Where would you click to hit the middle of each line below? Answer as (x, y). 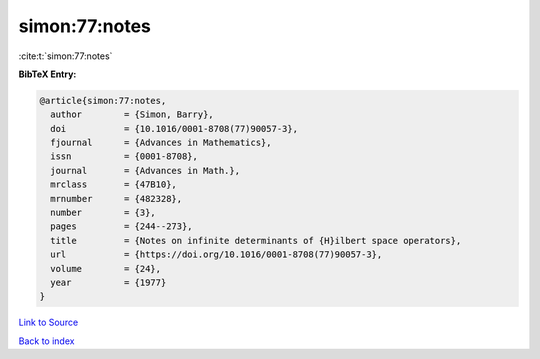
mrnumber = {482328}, (116, 198)
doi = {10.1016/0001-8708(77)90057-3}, (174, 128)
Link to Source (48, 322)
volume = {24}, (106, 268)
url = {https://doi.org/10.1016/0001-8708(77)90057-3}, (216, 254)
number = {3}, (103, 213)
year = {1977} (108, 282)
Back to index (46, 341)
